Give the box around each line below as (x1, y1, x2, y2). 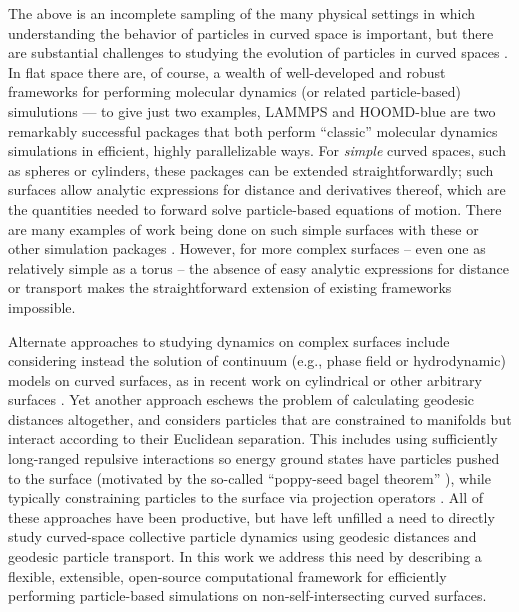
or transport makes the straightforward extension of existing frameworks (8, 277, 452, 298)
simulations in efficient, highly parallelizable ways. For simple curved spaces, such (8, 140, 506, 161)
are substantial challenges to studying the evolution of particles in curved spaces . (8, 42, 508, 63)
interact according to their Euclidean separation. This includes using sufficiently (8, 428, 498, 449)
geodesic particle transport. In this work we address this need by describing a (8, 546, 482, 567)
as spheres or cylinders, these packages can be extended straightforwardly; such (8, 159, 494, 180)
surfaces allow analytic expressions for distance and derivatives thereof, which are (8, 179, 506, 200)
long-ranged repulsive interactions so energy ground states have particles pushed (8, 448, 500, 469)
